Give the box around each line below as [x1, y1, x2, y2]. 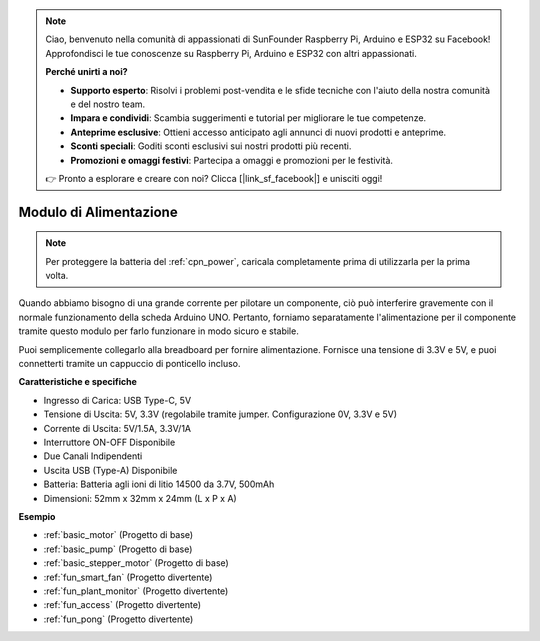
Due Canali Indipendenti [43, 450, 143, 462]
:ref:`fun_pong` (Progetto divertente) [43, 613, 194, 625]
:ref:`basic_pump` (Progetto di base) [43, 543, 193, 555]
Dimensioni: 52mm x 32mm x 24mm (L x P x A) [43, 492, 237, 504]
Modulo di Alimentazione [18, 203, 179, 220]
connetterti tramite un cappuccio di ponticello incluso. [18, 358, 241, 370]
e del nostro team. [70, 98, 146, 110]
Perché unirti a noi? [45, 66, 129, 78]
